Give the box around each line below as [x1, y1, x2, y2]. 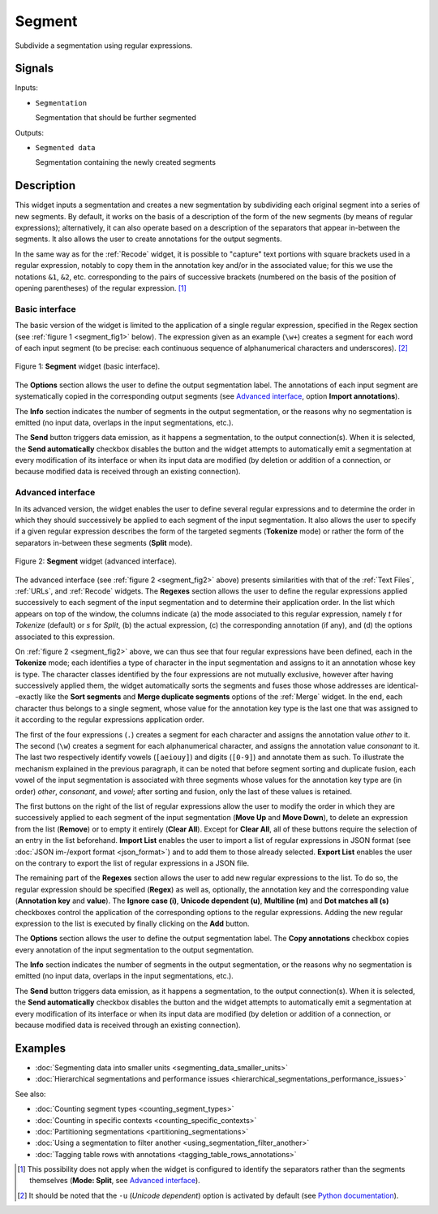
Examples [15, 1041, 67, 1055]
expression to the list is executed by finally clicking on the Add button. [15, 918, 250, 928]
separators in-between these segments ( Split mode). [15, 538, 193, 547]
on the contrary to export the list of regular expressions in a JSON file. [15, 858, 250, 868]
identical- [386, 680, 419, 690]
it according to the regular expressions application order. [15, 715, 204, 724]
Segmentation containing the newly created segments [35, 158, 217, 167]
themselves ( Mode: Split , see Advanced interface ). [29, 1176, 200, 1186]
